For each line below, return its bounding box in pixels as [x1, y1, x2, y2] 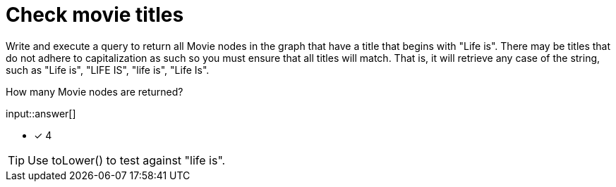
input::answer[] [6, 107, 76, 120]
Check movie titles [6, 3, 184, 27]
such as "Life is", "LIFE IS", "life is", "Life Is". [6, 63, 210, 76]
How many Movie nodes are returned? [6, 85, 183, 98]
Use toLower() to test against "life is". [28, 153, 226, 167]
